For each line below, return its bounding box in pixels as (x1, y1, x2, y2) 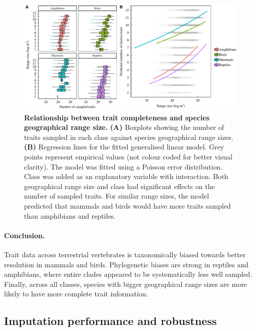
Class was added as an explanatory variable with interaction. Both (24, 171, 228, 182)
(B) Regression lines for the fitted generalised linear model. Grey (24, 141, 224, 152)
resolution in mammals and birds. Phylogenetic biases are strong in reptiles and (4, 259, 248, 269)
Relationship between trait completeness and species (24, 112, 210, 122)
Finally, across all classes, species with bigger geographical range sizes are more (4, 278, 247, 289)
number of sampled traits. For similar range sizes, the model (24, 191, 209, 201)
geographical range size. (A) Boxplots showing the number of (24, 122, 224, 132)
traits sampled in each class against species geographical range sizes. (24, 131, 233, 142)
